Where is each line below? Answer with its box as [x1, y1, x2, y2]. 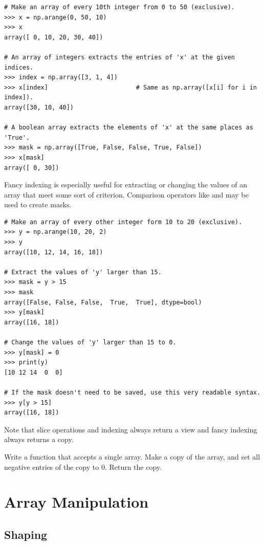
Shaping [4, 526, 48, 542]
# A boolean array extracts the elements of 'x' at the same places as [4, 124, 253, 132]
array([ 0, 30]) [4, 164, 59, 171]
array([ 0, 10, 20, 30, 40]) [4, 33, 103, 41]
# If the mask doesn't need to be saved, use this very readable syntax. [4, 388, 261, 396]
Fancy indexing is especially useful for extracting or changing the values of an [4, 179, 248, 190]
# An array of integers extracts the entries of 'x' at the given [4, 53, 235, 61]
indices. [4, 63, 34, 71]
